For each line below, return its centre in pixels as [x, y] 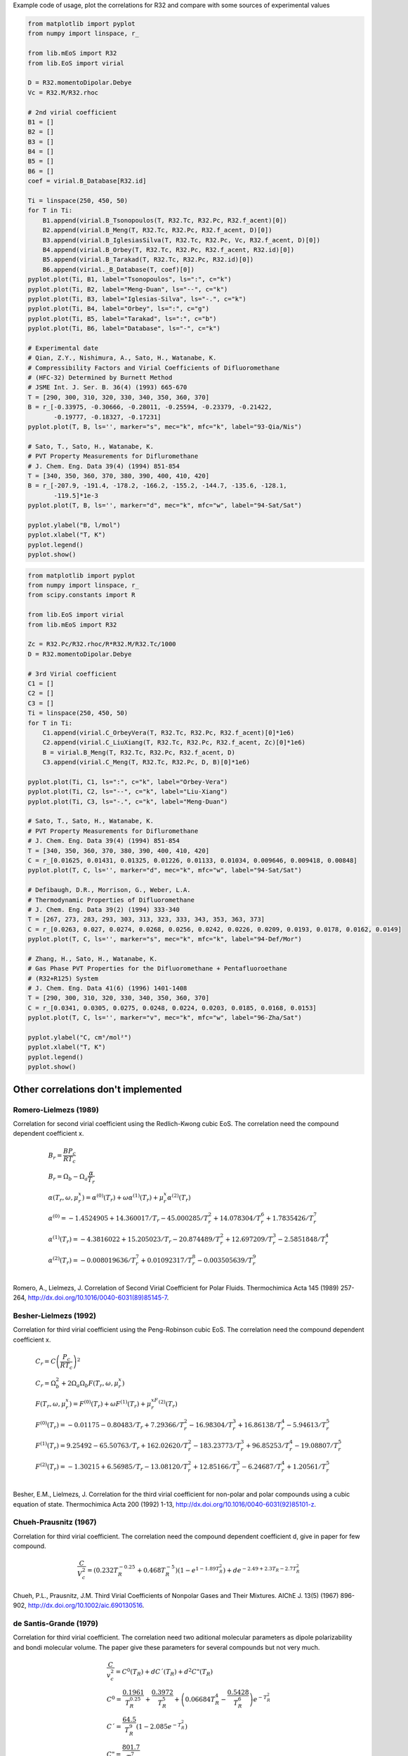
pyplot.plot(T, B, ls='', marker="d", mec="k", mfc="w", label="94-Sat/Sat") [165, 505]
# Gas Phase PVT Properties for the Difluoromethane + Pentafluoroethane [157, 969]
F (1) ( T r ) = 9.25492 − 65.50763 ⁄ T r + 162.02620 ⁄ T [112, 1446]
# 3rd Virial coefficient [72, 674]
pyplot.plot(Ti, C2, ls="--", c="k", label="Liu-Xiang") [128, 792]
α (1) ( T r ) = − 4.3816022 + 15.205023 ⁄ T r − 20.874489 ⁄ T [134, 1239]
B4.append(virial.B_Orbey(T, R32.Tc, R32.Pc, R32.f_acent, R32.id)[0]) [169, 250]
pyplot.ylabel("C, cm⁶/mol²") [80, 1037]
